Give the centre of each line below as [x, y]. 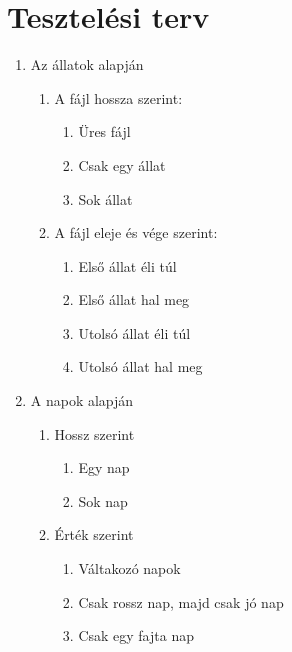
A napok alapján [82, 400]
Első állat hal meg [134, 299]
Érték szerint [94, 534]
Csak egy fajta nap [136, 635]
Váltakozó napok [129, 568]
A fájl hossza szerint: [118, 97]
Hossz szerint [94, 433]
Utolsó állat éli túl [134, 332]
